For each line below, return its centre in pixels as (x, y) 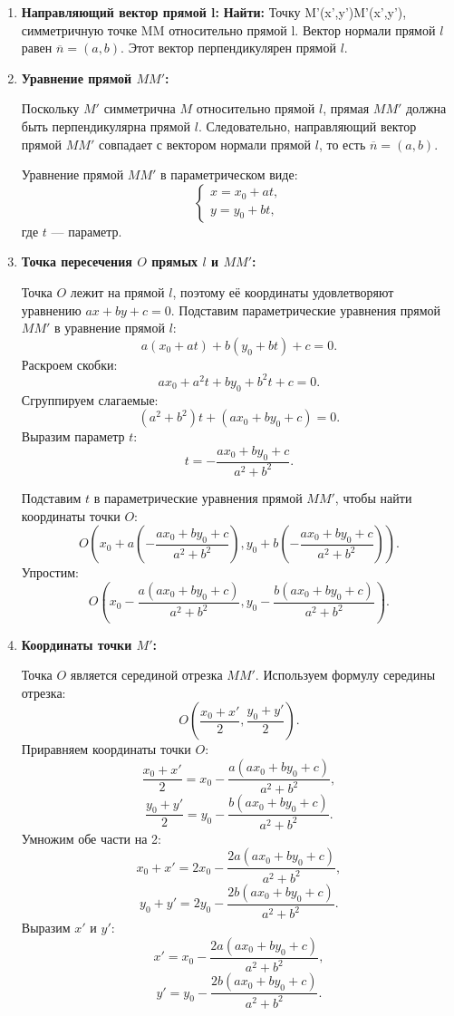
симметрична (140, 108)
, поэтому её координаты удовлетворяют (283, 291)
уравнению (51, 310)
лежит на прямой (117, 291)
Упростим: (50, 572)
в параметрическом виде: (229, 174)
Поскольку (50, 108)
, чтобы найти (373, 497)
